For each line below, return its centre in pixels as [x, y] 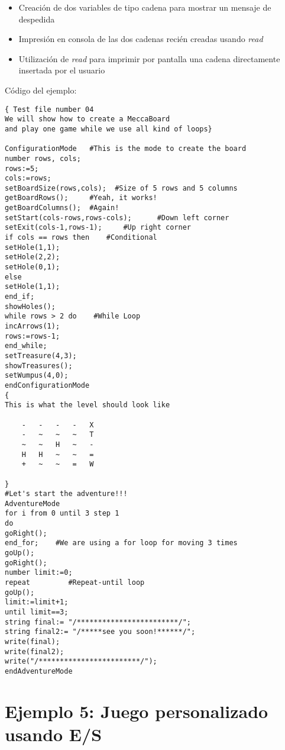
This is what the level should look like [88, 405]
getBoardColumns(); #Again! [62, 208]
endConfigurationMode [47, 385]
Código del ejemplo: [41, 90]
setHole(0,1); [33, 267]
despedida [37, 19]
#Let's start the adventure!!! [66, 494]
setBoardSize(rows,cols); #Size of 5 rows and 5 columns [121, 188]
